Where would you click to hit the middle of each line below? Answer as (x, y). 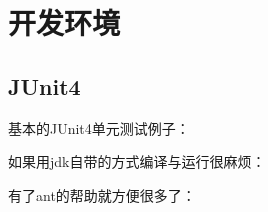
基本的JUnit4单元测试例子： (99, 127)
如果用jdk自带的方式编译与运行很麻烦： (137, 161)
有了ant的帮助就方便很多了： (102, 194)
